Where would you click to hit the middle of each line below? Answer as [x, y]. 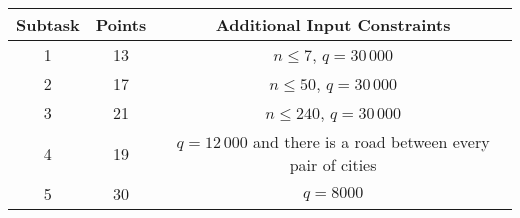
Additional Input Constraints [333, 24]
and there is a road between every [371, 141]
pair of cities [333, 164]
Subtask [48, 24]
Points [121, 24]
